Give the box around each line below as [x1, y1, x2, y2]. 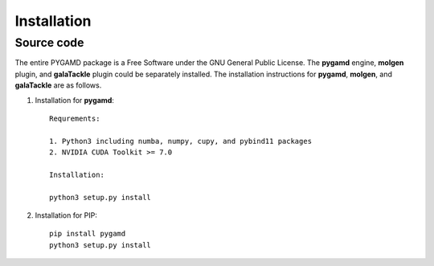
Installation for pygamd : [35, 95, 114, 104]
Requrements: [49, 113, 100, 123]
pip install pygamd [49, 229, 126, 239]
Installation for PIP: [35, 211, 98, 220]
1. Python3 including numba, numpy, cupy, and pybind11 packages [49, 137, 313, 145]
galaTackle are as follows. [14, 80, 102, 90]
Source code [14, 35, 84, 50]
